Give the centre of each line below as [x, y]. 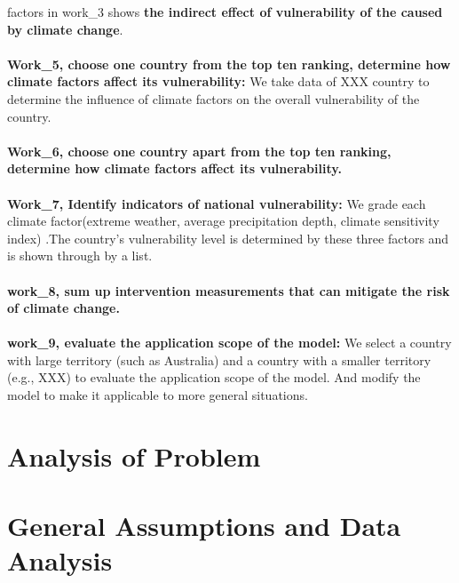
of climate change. [63, 308]
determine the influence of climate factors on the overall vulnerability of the [214, 98]
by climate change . [65, 29]
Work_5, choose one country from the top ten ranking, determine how [229, 64]
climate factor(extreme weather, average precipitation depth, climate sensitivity [223, 221]
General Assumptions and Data [204, 526]
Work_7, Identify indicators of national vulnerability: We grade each [217, 203]
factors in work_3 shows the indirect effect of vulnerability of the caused [225, 12]
